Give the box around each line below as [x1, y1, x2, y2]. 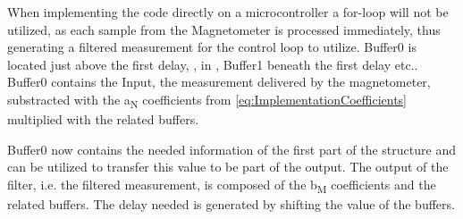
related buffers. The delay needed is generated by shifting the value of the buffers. [7, 195, 455, 213]
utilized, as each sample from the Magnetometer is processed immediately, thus [7, 20, 441, 38]
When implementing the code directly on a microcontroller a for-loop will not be [7, 3, 449, 21]
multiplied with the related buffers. [7, 110, 199, 129]
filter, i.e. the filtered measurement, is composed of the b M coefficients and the [7, 174, 436, 196]
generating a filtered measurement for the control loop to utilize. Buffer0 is [7, 38, 417, 56]
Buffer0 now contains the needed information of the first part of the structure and [7, 139, 456, 158]
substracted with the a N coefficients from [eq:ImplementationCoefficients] [7, 89, 407, 111]
